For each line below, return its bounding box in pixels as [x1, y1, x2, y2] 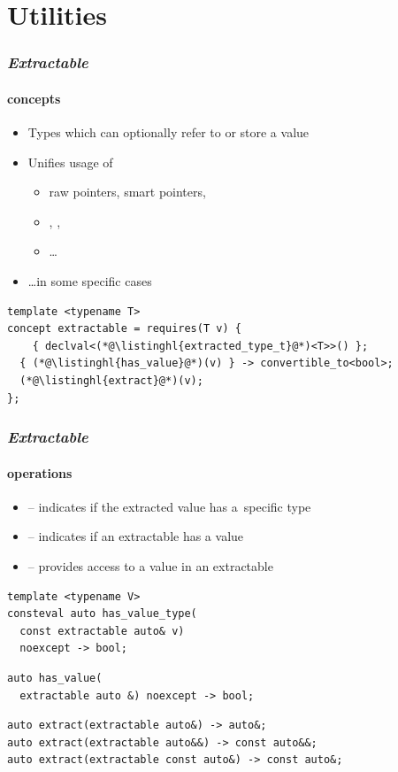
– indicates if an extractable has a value [27, 527, 244, 545]
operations [7, 463, 73, 482]
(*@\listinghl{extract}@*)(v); [19, 374, 203, 387]
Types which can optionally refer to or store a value [27, 123, 310, 142]
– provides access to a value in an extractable [27, 556, 273, 575]
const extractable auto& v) [19, 624, 185, 637]
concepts [7, 89, 61, 107]
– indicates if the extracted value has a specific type [27, 497, 311, 515]
